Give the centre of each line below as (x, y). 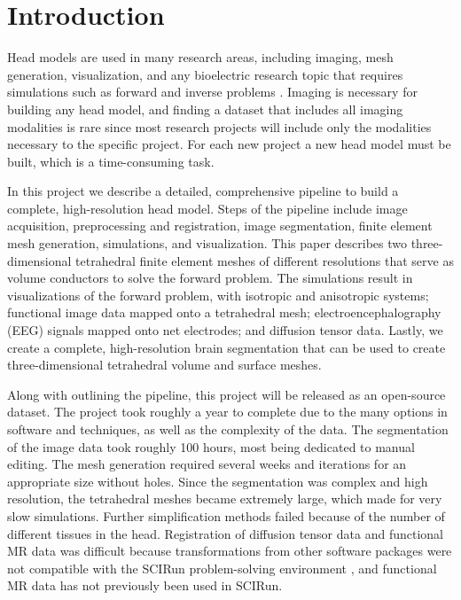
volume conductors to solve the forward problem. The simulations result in (210, 278)
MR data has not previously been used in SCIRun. (145, 585)
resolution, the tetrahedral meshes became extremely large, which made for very (225, 499)
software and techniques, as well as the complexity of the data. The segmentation (228, 429)
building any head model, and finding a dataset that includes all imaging (205, 109)
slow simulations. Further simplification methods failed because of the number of (226, 515)
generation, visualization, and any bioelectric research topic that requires (205, 74)
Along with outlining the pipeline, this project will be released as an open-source (227, 394)
